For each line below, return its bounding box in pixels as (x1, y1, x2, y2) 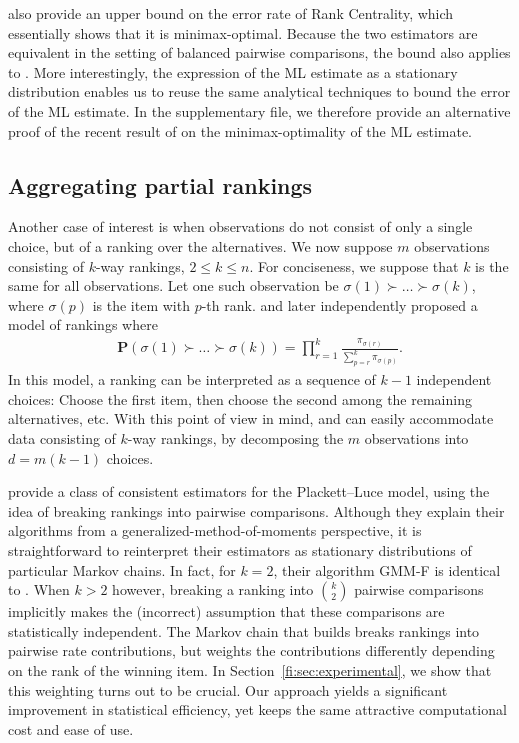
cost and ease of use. (8, 718, 134, 739)
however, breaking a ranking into (112, 579, 314, 600)
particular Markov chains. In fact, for (8, 559, 236, 580)
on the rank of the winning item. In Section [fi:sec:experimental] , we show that (8, 660, 492, 680)
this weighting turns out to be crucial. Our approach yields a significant (8, 679, 448, 700)
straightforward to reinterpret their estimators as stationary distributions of (8, 540, 472, 561)
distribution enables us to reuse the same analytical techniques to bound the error (8, 81, 511, 102)
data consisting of (8, 428, 116, 449)
